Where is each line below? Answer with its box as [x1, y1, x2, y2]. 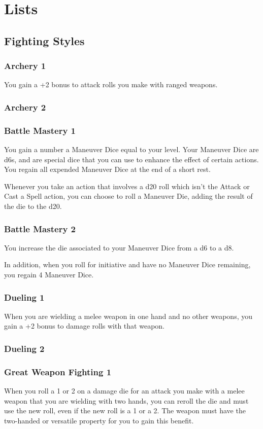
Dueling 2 [4, 342, 45, 354]
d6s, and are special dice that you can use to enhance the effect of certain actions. [4, 154, 259, 164]
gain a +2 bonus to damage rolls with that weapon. [4, 320, 165, 331]
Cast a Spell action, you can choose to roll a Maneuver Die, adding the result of [4, 191, 253, 201]
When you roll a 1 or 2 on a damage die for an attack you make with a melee [4, 385, 245, 396]
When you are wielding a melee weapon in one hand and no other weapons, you [4, 310, 252, 321]
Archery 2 [4, 100, 46, 113]
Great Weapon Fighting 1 [4, 365, 112, 378]
